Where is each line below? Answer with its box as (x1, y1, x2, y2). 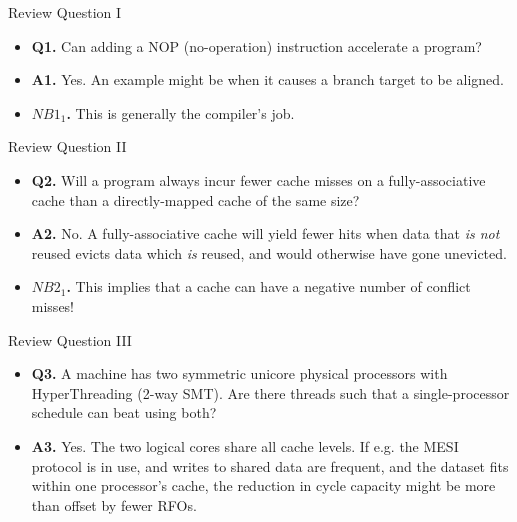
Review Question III (8, 329, 132, 350)
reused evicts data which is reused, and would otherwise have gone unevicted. (31, 242, 507, 263)
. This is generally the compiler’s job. (66, 102, 295, 123)
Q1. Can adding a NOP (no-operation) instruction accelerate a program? (31, 35, 482, 56)
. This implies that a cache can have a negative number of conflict (66, 276, 471, 297)
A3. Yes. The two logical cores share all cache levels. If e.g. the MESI (31, 435, 459, 456)
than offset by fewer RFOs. (31, 494, 197, 515)
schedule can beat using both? (31, 402, 217, 423)
